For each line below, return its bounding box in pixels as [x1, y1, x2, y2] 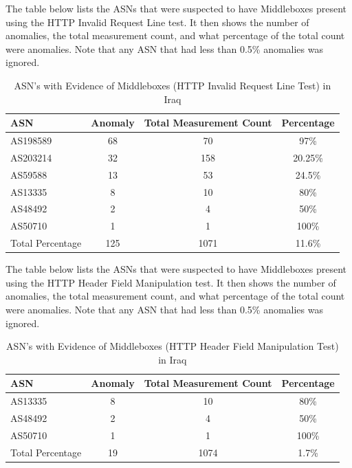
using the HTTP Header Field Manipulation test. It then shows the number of [5, 275, 336, 289]
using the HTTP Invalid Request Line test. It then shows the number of [5, 14, 309, 29]
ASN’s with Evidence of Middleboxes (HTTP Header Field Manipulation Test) [6, 339, 339, 353]
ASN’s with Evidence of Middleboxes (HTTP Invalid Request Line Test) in [14, 78, 331, 92]
